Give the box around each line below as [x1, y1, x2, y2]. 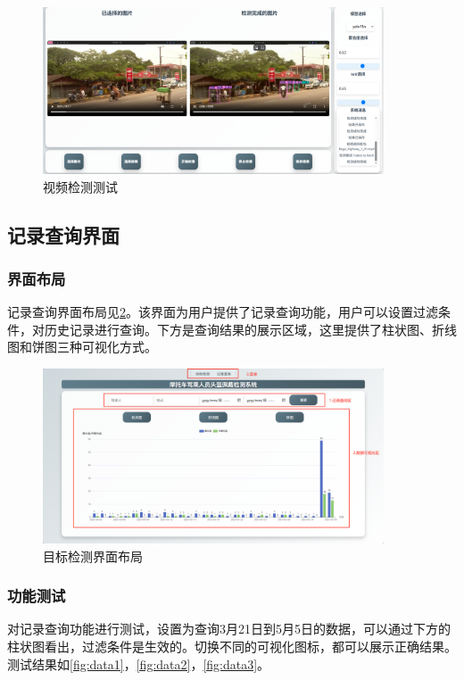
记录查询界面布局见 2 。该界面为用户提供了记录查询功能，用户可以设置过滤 [7, 303, 438, 321]
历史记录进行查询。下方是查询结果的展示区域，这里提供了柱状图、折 [44, 319, 444, 338]
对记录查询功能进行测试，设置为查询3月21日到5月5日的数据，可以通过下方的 [7, 619, 451, 638]
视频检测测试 [43, 177, 118, 195]
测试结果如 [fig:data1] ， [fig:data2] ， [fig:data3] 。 [7, 654, 270, 673]
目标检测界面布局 [43, 546, 143, 565]
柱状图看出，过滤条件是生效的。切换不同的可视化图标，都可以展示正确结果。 [7, 637, 457, 656]
